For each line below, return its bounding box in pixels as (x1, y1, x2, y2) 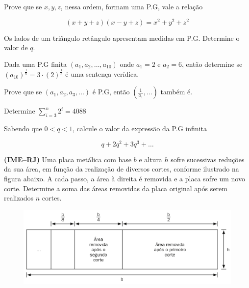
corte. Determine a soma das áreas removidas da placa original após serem (4, 183, 227, 193)
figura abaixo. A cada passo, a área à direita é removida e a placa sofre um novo (4, 173, 245, 184)
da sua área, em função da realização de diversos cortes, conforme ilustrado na (4, 164, 239, 174)
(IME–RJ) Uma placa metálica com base (4, 154, 132, 164)
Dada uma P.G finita (4, 58, 67, 69)
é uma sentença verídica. (65, 69, 139, 79)
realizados (4, 193, 34, 203)
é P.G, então (92, 86, 130, 97)
